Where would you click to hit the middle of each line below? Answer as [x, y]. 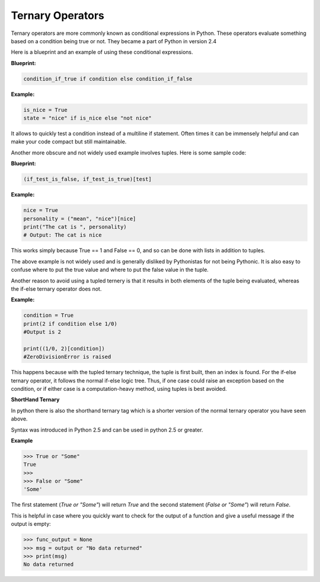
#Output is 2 [42, 332]
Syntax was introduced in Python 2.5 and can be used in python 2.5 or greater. [107, 430]
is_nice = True [45, 110]
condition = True [49, 316]
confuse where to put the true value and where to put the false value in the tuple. [110, 270]
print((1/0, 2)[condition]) [64, 348]
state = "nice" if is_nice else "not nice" [88, 118]
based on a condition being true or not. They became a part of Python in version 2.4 [114, 41]
